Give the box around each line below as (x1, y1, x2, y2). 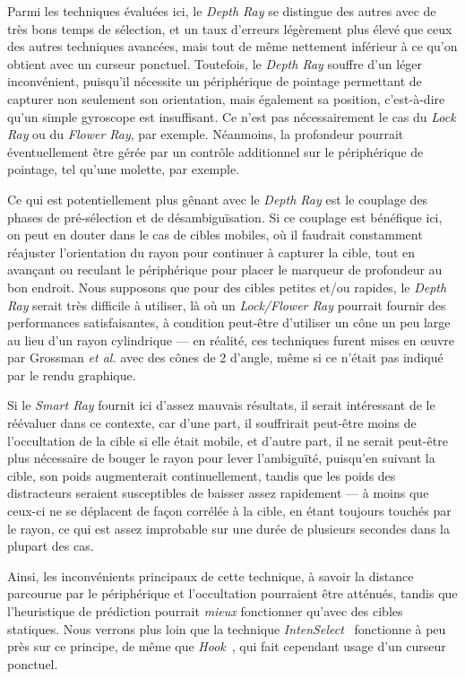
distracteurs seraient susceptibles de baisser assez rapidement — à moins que (7, 483, 429, 502)
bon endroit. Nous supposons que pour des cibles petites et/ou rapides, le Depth (7, 277, 447, 296)
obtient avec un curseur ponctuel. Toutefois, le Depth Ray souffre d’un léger (7, 54, 423, 73)
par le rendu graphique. (7, 365, 136, 384)
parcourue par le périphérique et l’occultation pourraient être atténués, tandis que (7, 584, 458, 603)
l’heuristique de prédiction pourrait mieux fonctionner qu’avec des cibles (7, 602, 403, 620)
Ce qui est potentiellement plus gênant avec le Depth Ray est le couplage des (7, 189, 428, 208)
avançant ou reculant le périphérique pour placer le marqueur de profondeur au (7, 260, 443, 279)
